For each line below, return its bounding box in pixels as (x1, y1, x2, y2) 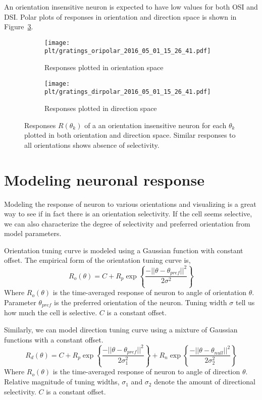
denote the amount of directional (154, 376, 255, 387)
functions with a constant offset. (4, 334, 103, 345)
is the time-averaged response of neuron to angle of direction (53, 366, 240, 377)
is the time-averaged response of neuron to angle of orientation (53, 287, 247, 298)
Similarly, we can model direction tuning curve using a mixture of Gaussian (4, 324, 238, 334)
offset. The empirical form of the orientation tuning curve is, (4, 255, 191, 265)
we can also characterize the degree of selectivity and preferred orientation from (4, 218, 250, 228)
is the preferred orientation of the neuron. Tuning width (54, 297, 227, 307)
